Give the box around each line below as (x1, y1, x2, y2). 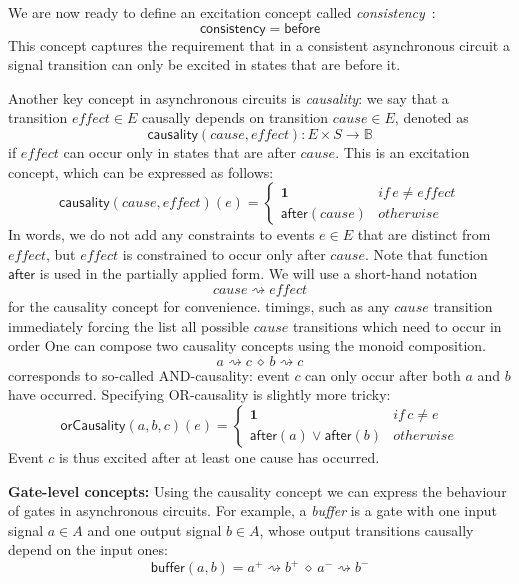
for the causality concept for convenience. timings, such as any (8, 295, 390, 316)
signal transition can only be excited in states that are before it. (8, 54, 401, 75)
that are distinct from (357, 224, 491, 245)
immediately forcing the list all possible (8, 315, 249, 336)
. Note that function (364, 243, 488, 264)
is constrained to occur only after (122, 243, 326, 264)
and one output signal (87, 519, 222, 540)
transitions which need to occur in (292, 315, 502, 336)
